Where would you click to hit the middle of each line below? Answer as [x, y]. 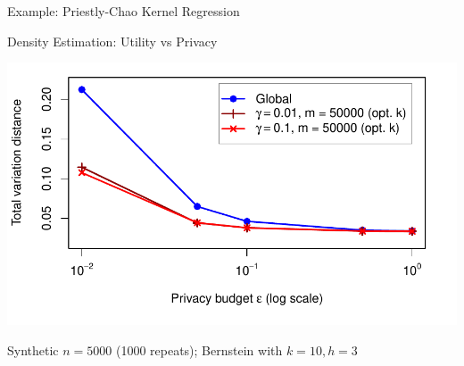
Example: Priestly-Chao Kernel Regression [124, 11]
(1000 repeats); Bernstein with [199, 349]
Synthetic [33, 349]
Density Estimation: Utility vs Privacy [112, 41]
